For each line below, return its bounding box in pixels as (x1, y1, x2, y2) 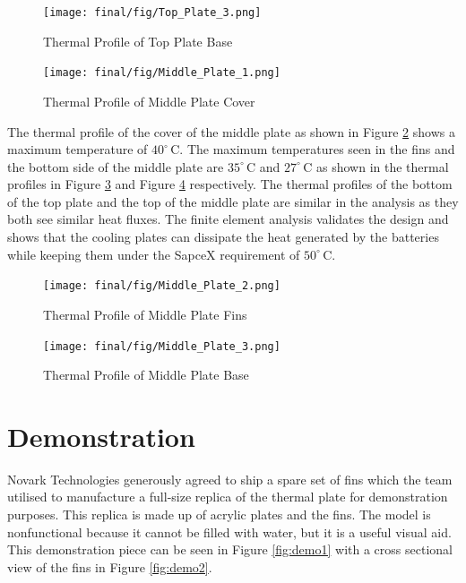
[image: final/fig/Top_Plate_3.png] (43, 6, 262, 19)
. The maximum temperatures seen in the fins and (179, 140, 455, 159)
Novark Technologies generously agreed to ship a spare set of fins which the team (7, 469, 453, 488)
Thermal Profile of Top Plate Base (43, 31, 233, 50)
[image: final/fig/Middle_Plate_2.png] (43, 279, 280, 293)
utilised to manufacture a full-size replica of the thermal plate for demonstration (7, 487, 448, 506)
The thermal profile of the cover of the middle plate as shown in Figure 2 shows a (7, 122, 455, 141)
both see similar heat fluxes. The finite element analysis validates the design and (7, 210, 449, 228)
